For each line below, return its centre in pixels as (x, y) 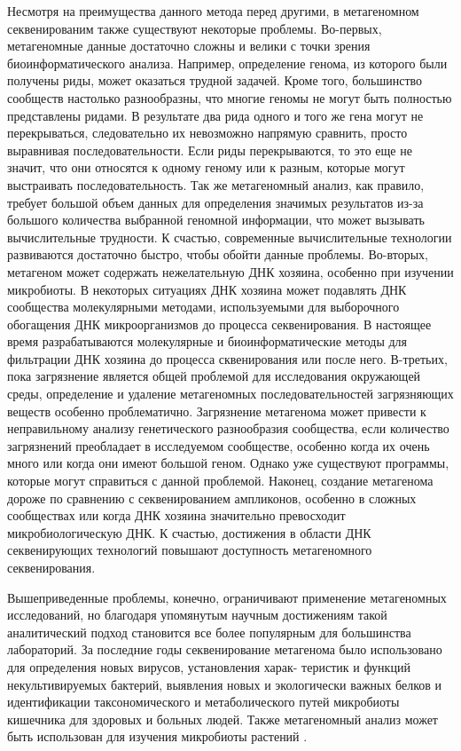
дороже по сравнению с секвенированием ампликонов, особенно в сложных (212, 498)
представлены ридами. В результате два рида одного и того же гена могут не (215, 115)
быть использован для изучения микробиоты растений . (157, 736)
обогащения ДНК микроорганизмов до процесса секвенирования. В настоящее (219, 324)
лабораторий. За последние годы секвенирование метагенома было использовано (225, 649)
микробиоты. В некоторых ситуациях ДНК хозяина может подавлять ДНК (207, 289)
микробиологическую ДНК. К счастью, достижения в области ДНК (189, 532)
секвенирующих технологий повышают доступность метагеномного (190, 550)
